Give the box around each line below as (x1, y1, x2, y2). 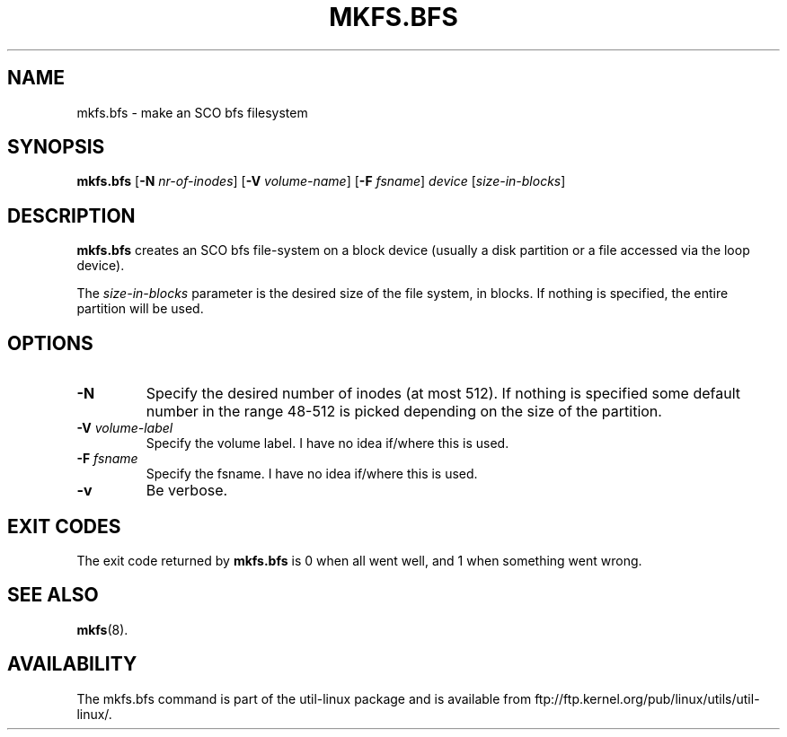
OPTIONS (7, 331, 93, 355)
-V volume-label (76, 420, 173, 436)
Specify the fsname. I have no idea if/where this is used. (146, 466, 478, 482)
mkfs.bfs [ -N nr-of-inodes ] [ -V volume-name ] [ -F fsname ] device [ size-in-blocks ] (76, 173, 566, 189)
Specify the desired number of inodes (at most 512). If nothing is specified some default (146, 384, 740, 403)
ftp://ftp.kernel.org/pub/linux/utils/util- (535, 690, 760, 706)
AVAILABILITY (7, 653, 137, 676)
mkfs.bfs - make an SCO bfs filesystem (76, 104, 308, 120)
